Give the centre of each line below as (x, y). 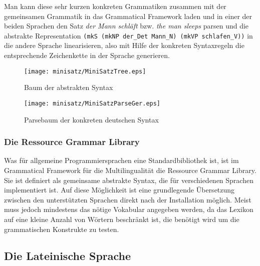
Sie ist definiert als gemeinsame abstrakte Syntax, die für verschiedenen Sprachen (129, 180)
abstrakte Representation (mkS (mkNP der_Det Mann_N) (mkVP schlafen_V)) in (128, 35)
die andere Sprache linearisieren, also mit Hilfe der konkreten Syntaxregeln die (124, 45)
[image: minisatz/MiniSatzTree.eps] (85, 71)
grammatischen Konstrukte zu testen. (62, 229)
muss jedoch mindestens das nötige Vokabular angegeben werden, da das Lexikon (129, 209)
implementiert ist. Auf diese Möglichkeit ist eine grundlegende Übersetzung (119, 190)
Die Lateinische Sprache (68, 256)
